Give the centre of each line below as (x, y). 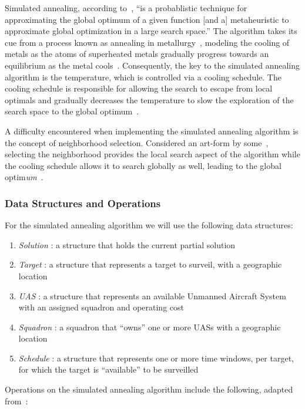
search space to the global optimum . (72, 111)
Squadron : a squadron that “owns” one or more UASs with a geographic (150, 327)
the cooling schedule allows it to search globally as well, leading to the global (143, 165)
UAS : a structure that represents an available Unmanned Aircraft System (152, 295)
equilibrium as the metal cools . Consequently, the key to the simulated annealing (152, 65)
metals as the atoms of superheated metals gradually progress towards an (137, 54)
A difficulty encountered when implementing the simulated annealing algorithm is (152, 131)
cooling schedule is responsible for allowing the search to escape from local (139, 88)
